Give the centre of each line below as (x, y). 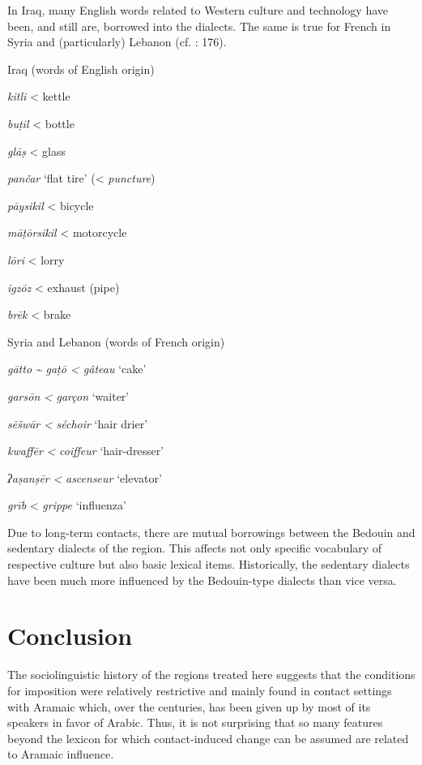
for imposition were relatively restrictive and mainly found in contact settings (200, 690)
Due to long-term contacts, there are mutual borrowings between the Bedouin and (211, 532)
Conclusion (70, 636)
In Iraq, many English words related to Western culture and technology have (198, 10)
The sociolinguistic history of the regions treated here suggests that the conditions (211, 675)
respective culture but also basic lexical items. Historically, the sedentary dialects (209, 564)
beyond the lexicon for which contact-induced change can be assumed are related (208, 738)
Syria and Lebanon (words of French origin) (116, 341)
